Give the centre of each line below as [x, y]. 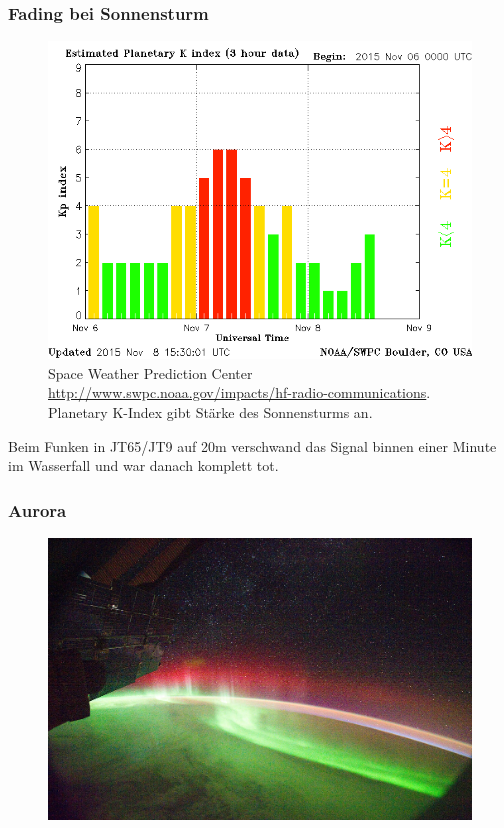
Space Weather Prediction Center [150, 372]
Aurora [37, 509]
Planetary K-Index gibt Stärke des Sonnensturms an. [210, 412]
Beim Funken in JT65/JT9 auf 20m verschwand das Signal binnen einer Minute [252, 445]
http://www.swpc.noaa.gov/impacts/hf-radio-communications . [239, 392]
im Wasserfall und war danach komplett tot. [143, 465]
